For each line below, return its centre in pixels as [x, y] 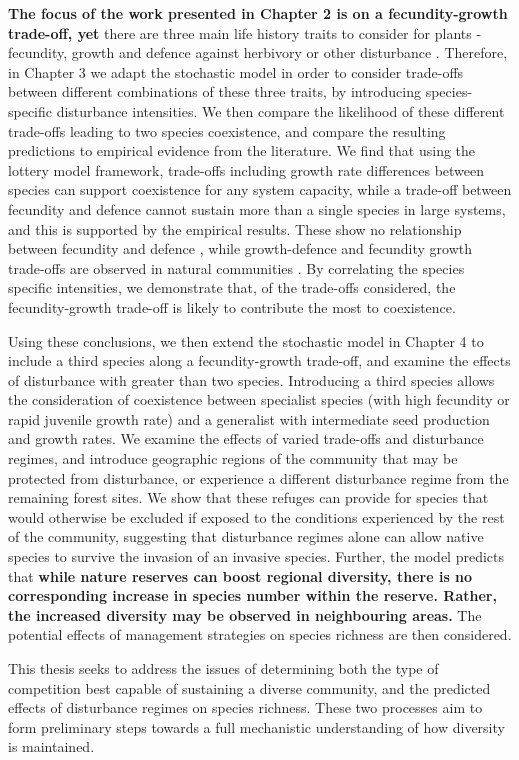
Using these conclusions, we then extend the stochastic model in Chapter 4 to [246, 340]
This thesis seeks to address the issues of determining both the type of [223, 668]
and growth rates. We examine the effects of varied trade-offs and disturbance [246, 438]
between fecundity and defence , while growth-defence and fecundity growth [240, 248]
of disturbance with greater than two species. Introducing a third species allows [251, 379]
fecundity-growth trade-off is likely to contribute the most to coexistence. [232, 306]
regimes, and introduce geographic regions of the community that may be [233, 458]
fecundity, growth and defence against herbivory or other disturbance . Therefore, [258, 52]
